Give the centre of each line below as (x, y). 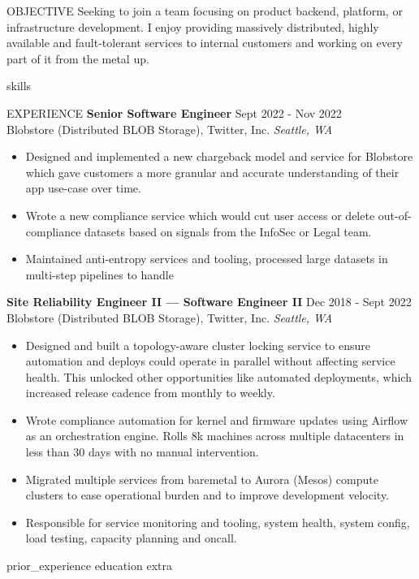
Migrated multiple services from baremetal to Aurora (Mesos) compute (202, 479)
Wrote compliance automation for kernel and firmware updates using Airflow (216, 419)
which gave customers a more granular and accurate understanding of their (212, 172)
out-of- (395, 215)
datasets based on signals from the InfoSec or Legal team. (228, 231)
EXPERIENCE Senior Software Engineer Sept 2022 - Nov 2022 (174, 112)
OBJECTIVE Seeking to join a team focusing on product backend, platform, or (205, 11)
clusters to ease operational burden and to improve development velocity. (207, 495)
